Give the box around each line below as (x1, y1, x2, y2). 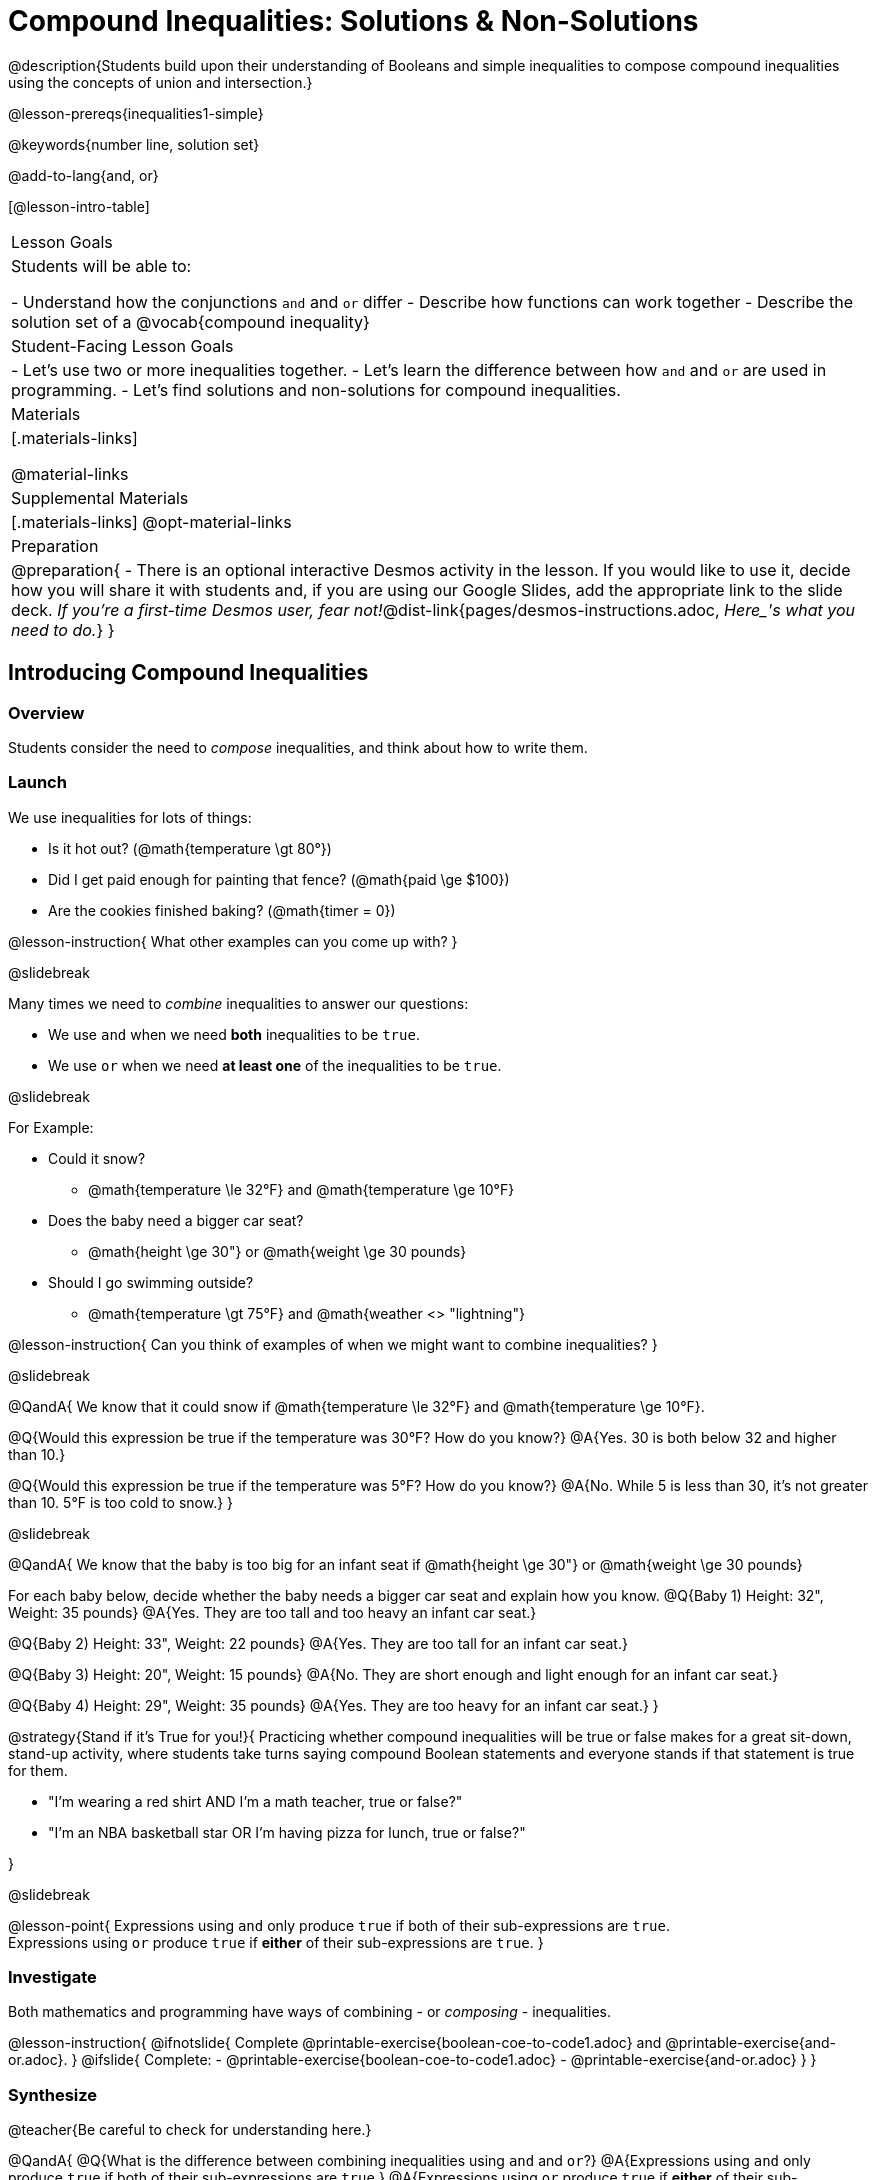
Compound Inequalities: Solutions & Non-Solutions (8, 4, 699, 38)
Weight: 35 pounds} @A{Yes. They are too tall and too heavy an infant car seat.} (8, 1603, 537, 1621)
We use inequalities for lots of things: (8, 808, 252, 826)
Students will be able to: (11, 255, 192, 276)
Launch (8, 772, 67, 793)
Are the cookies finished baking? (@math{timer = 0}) (48, 901, 396, 919)
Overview (8, 702, 85, 723)
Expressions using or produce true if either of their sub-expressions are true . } (8, 1933, 544, 1951)
